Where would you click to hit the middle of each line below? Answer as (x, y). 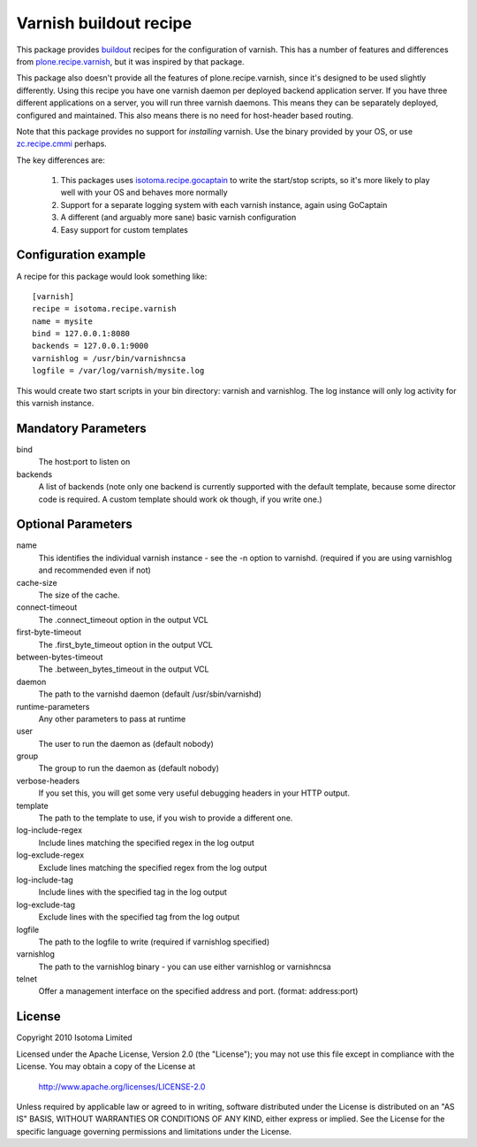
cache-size (37, 582)
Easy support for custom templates (125, 229)
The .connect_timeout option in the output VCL (124, 620)
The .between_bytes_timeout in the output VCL (124, 669)
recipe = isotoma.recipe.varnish (104, 309)
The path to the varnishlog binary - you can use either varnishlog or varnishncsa (185, 966)
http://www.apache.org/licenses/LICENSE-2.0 (122, 1086)
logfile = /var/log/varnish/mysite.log (118, 371)
